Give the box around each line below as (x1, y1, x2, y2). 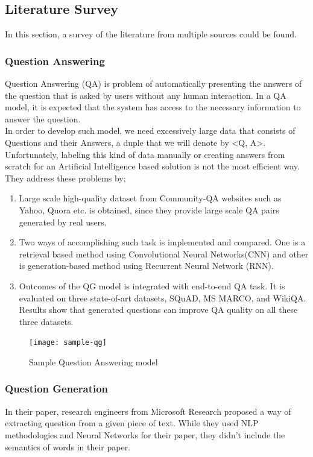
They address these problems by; (5, 171, 126, 184)
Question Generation (5, 381, 109, 396)
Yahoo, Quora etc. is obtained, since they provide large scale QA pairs (19, 203, 279, 216)
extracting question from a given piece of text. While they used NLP (5, 417, 259, 429)
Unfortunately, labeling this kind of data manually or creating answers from (5, 148, 285, 160)
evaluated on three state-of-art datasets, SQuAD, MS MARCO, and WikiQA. (19, 291, 306, 304)
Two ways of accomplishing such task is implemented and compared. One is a (19, 236, 306, 248)
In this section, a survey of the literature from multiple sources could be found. (5, 28, 297, 40)
